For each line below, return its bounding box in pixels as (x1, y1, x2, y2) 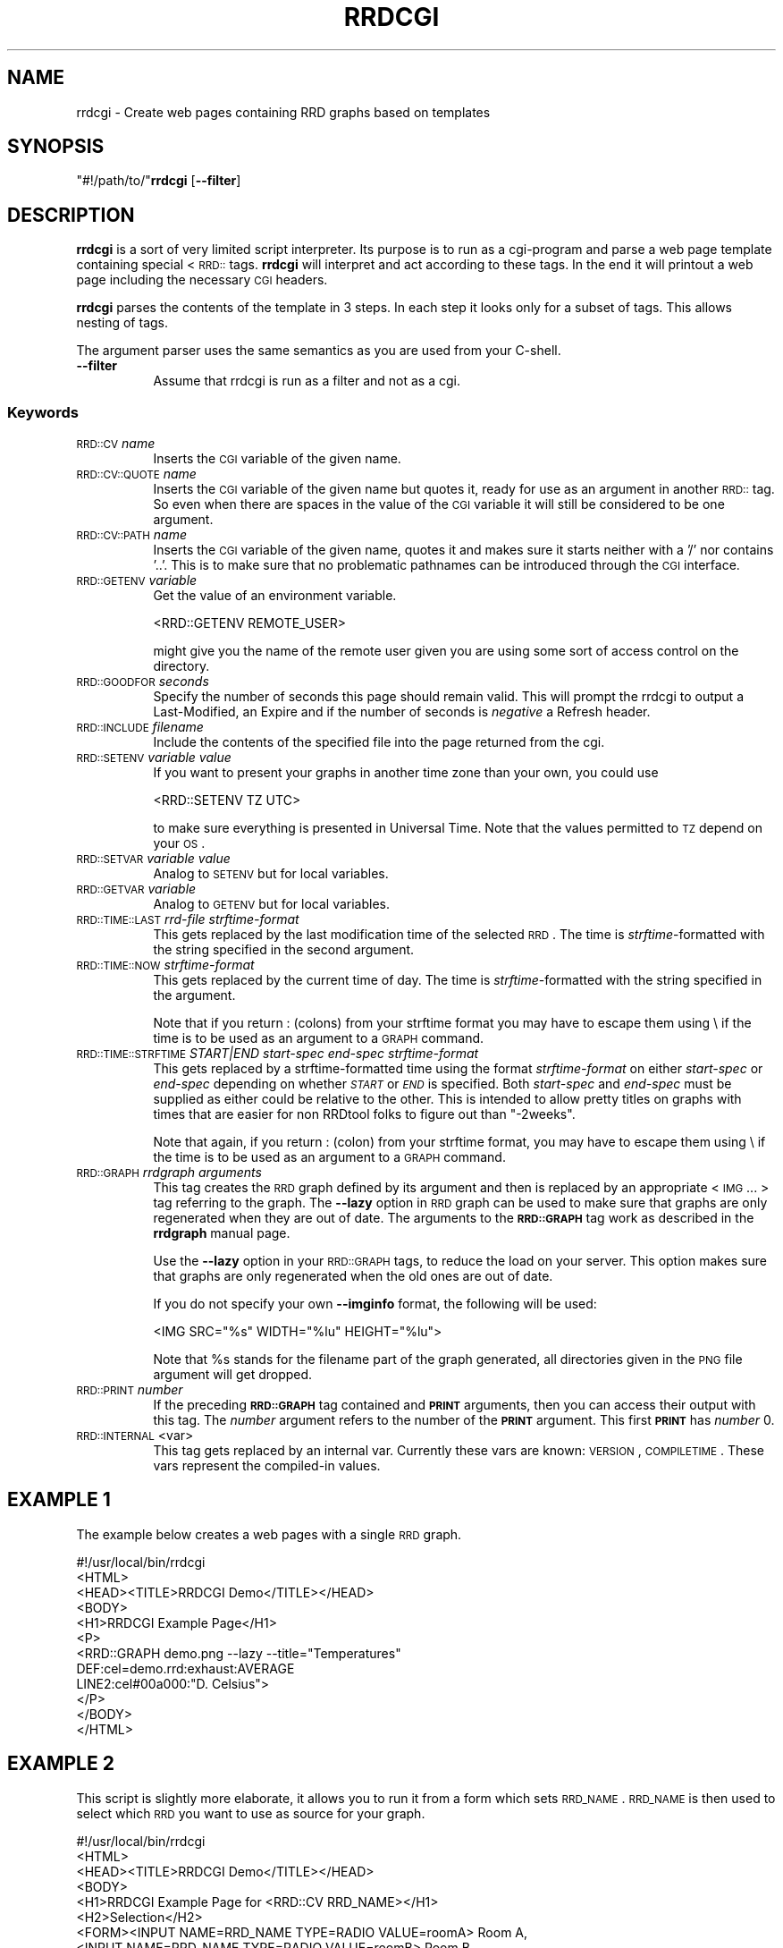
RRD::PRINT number (76, 1382, 183, 1398)
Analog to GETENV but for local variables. (153, 896, 391, 912)
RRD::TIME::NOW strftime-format (76, 957, 255, 973)
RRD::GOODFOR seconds (76, 673, 209, 690)
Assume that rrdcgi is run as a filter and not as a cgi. (153, 373, 460, 389)
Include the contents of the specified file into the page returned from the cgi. (153, 734, 605, 750)
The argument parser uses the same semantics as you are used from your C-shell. (76, 343, 561, 359)
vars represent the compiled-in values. (153, 1458, 381, 1474)
